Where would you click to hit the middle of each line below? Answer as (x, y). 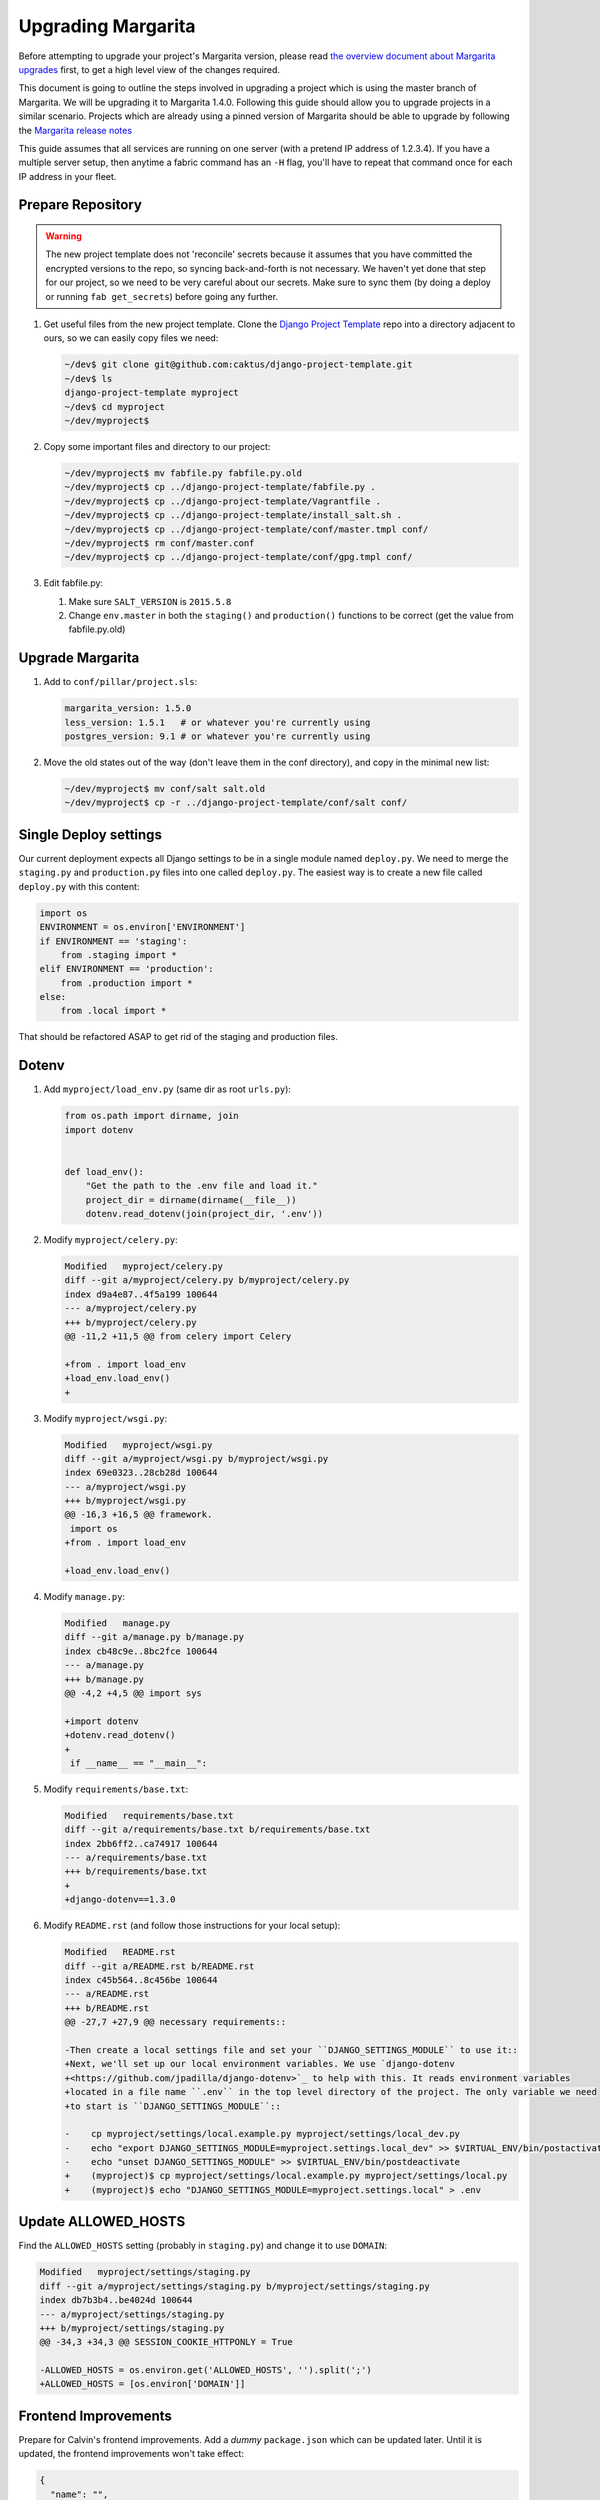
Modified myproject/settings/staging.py (145, 2272)
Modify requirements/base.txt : (116, 1789)
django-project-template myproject (151, 393)
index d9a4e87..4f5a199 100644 (141, 1294)
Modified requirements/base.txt (149, 1815)
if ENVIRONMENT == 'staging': (113, 941)
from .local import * (113, 1011)
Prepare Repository (80, 205)
